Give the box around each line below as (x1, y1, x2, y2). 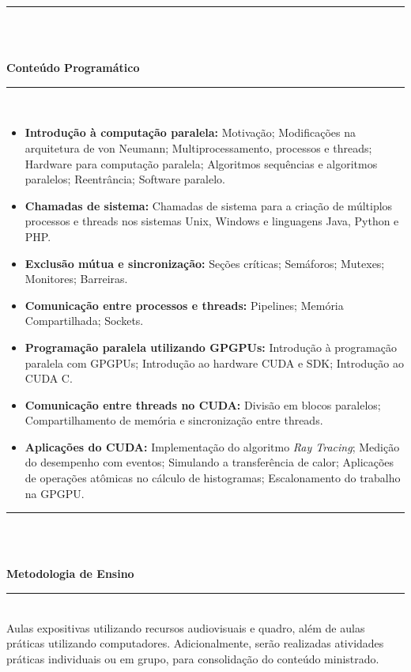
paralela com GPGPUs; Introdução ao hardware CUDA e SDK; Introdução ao (25, 354, 405, 371)
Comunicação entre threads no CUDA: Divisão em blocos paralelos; (25, 396, 381, 413)
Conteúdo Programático (6, 59, 140, 76)
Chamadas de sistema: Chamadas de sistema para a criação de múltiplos (25, 197, 393, 213)
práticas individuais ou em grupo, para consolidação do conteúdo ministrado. (6, 650, 379, 666)
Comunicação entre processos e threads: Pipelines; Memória (25, 296, 344, 313)
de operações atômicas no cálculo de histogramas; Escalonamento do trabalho (25, 470, 401, 486)
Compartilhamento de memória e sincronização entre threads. (25, 412, 323, 428)
